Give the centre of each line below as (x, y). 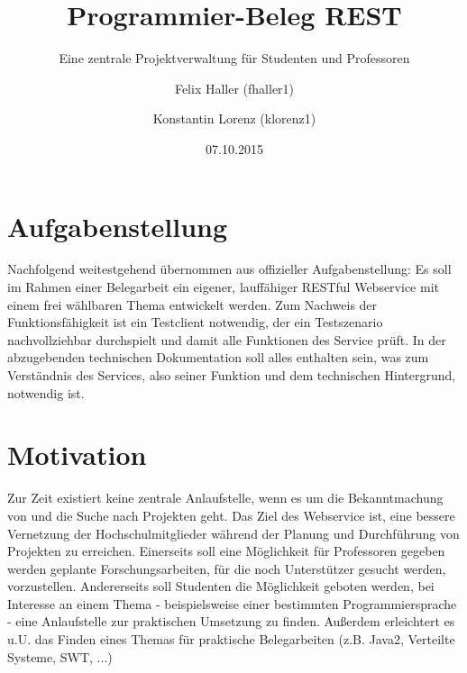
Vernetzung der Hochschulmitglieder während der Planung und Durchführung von (233, 533)
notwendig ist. (46, 392)
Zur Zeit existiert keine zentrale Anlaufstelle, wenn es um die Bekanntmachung (225, 498)
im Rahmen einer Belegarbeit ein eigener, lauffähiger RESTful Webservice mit (223, 287)
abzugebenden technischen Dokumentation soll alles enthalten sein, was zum (218, 357)
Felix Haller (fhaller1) (234, 88)
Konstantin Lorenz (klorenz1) (234, 118)
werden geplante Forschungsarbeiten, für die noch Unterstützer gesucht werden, (227, 568)
